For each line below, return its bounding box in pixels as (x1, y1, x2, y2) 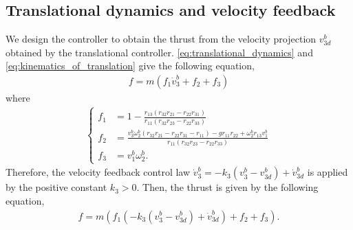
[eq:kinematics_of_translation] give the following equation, (6, 58, 255, 73)
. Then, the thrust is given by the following (136, 180, 319, 194)
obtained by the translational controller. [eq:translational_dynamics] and (6, 45, 313, 59)
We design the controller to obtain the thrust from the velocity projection (6, 32, 317, 46)
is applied (307, 165, 348, 179)
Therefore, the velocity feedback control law (6, 165, 191, 179)
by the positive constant (6, 180, 107, 194)
